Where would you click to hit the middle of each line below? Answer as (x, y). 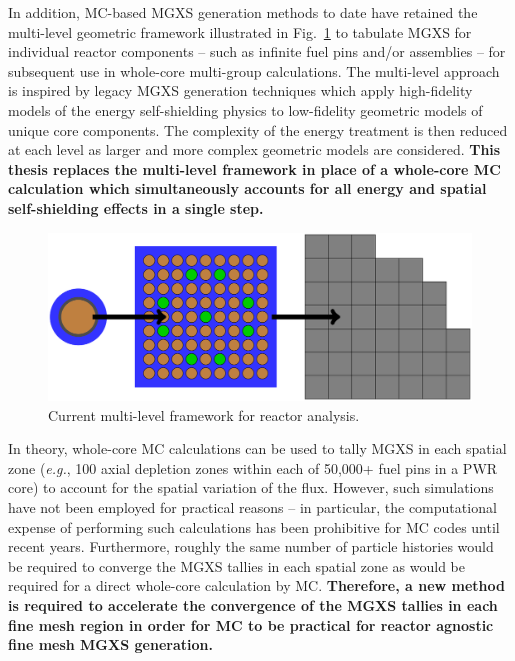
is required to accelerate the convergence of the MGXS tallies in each (253, 604)
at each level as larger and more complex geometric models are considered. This (254, 149)
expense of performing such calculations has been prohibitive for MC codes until (254, 526)
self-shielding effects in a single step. (136, 207)
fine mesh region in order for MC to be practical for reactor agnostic (251, 624)
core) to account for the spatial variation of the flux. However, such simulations (251, 487)
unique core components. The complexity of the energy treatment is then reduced (258, 129)
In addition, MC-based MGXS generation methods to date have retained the (243, 12)
